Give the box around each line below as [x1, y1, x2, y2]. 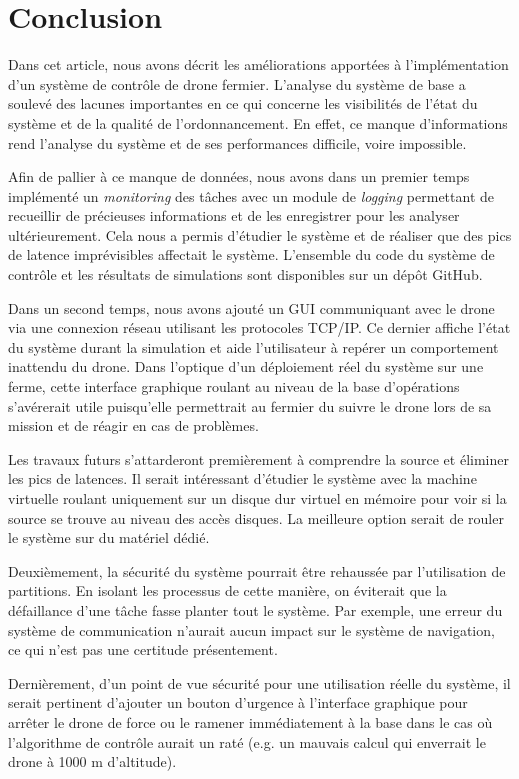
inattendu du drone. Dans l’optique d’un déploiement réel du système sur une [8, 356, 484, 377]
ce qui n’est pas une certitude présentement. [8, 639, 278, 660]
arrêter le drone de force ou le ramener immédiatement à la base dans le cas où [8, 711, 493, 732]
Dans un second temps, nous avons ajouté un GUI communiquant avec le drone [8, 297, 495, 318]
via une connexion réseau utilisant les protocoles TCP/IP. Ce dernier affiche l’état [8, 317, 511, 338]
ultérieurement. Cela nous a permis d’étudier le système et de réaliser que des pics [8, 224, 512, 245]
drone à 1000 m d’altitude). [8, 751, 177, 772]
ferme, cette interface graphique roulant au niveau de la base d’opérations [8, 376, 460, 397]
